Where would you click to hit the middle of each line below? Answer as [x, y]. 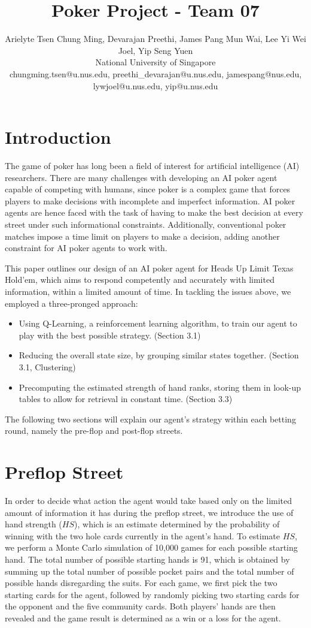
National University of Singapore [155, 62]
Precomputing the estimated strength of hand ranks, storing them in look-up [160, 387]
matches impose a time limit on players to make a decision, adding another [142, 236]
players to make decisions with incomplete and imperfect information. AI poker [150, 200]
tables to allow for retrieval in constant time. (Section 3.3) [126, 399]
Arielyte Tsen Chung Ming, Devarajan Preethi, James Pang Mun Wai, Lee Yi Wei [155, 39]
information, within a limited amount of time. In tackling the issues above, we [148, 291]
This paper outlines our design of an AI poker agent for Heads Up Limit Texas [149, 268]
